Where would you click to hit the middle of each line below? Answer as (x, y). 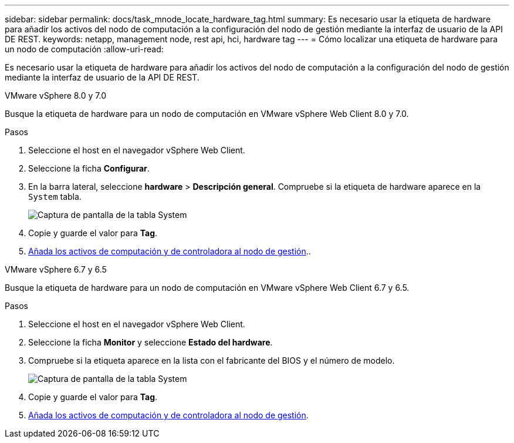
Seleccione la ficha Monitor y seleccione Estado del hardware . (151, 342)
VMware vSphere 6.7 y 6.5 (56, 269)
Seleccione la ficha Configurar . (89, 168)
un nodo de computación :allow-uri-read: (84, 49)
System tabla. (55, 197)
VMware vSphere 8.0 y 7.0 (56, 95)
